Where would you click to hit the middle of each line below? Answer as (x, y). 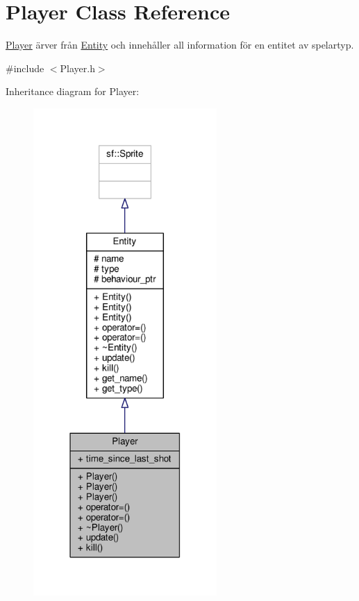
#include (25, 68)
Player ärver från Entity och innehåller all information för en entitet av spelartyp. (180, 45)
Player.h (77, 68)
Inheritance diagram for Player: (73, 91)
